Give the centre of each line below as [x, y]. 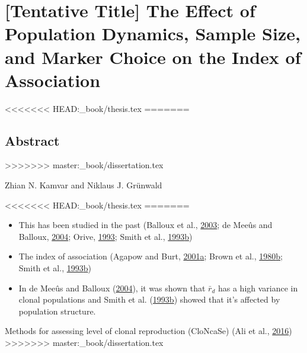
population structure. [57, 311]
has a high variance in [258, 288]
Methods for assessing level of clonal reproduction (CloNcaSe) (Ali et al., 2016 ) [148, 331]
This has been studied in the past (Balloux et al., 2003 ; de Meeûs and [145, 225]
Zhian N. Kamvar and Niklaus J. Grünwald [84, 185]
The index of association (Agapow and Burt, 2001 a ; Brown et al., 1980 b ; [151, 256]
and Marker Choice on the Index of [153, 57]
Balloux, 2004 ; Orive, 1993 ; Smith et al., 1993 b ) [105, 236]
